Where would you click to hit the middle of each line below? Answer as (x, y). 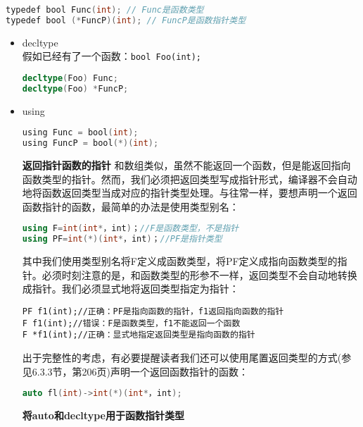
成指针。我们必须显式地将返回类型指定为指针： (130, 289)
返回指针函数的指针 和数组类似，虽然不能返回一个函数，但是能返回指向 (186, 165)
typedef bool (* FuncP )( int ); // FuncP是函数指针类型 (126, 20)
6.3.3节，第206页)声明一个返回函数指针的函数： (140, 371)
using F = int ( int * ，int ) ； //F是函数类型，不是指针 (130, 229)
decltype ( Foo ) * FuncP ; (75, 88)
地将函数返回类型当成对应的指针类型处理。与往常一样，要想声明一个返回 (190, 193)
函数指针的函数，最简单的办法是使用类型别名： (130, 206)
